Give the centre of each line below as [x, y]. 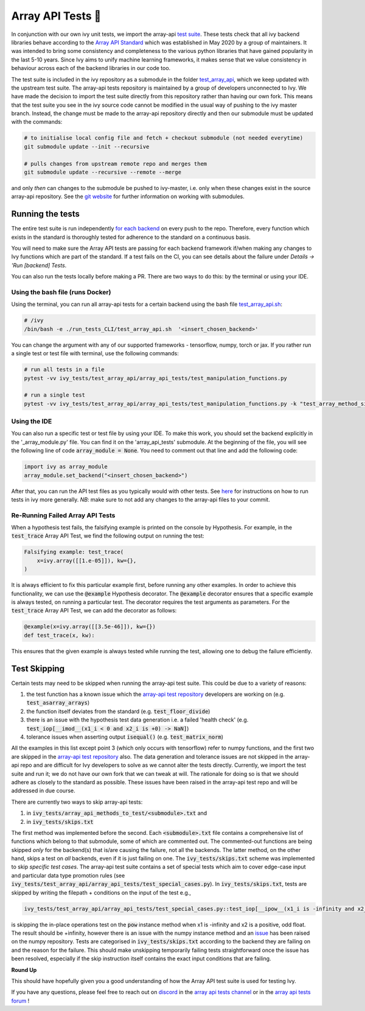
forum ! [20, 1001]
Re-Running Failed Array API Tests [63, 515]
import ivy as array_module [66, 467]
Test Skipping [38, 668]
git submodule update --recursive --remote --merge [103, 172]
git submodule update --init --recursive [87, 147]
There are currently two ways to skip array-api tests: [77, 802]
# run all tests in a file [64, 370]
